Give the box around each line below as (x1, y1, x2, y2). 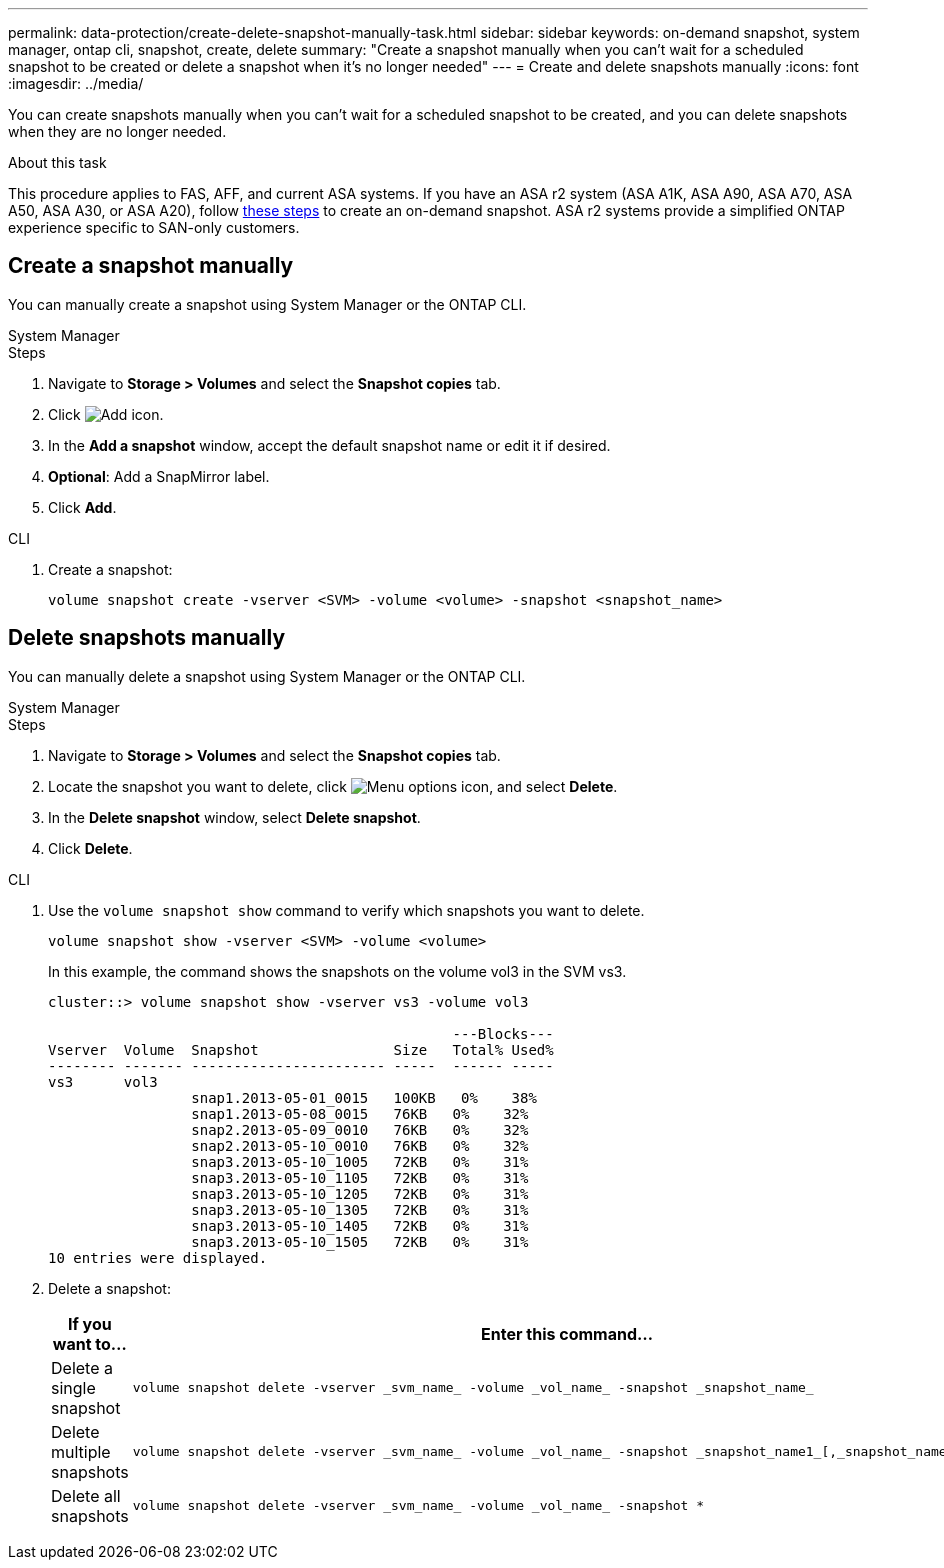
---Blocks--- (452, 1025, 554, 1042)
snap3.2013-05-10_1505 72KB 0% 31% (191, 1233, 529, 1250)
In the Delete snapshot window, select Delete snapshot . (48, 808, 421, 826)
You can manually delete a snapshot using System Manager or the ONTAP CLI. (8, 667, 526, 685)
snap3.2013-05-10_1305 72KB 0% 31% (191, 1201, 529, 1218)
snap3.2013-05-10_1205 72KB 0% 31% (191, 1185, 529, 1202)
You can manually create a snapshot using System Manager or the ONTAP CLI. (8, 295, 527, 313)
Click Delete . (48, 839, 133, 857)
